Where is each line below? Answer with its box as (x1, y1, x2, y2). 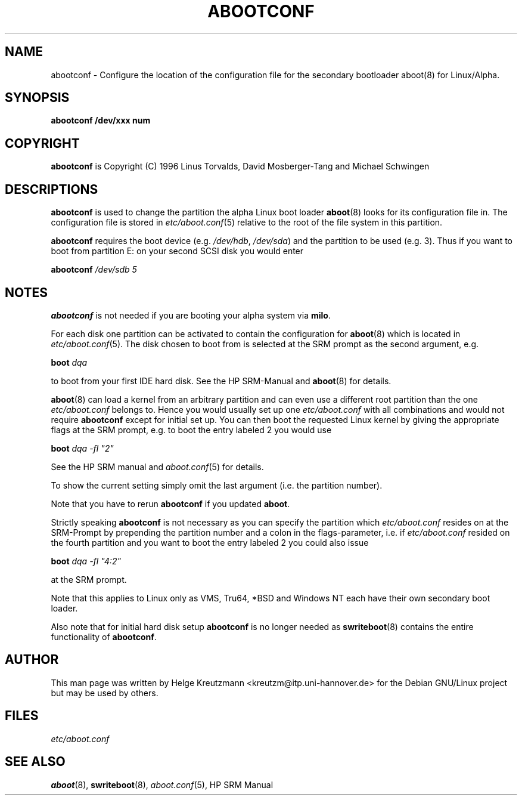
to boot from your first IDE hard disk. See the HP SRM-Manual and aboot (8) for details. (51, 375, 392, 386)
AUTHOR (5, 652, 59, 668)
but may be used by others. (51, 687, 159, 698)
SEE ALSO (5, 754, 66, 770)
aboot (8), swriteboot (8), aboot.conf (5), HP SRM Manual (51, 779, 274, 790)
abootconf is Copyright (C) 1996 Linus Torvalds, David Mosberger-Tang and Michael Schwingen (51, 161, 430, 172)
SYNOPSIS (5, 90, 70, 106)
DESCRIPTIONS (5, 181, 98, 197)
